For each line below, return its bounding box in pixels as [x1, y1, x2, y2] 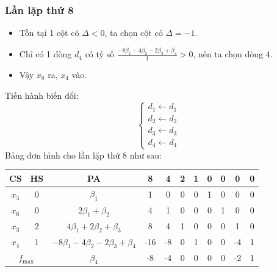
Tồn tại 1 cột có [19, 26, 79, 39]
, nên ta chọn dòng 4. [193, 48, 273, 60]
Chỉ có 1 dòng [19, 48, 72, 60]
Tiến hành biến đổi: [5, 88, 79, 101]
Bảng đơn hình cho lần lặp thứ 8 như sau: [5, 148, 162, 161]
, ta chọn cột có [104, 26, 163, 39]
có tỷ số [85, 48, 115, 60]
